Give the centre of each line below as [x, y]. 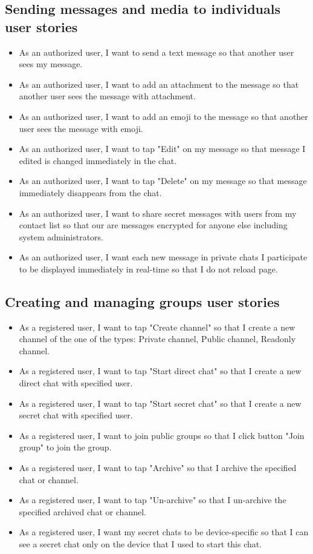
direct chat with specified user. [76, 383]
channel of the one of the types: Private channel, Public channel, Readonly [157, 339]
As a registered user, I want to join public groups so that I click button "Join [162, 435]
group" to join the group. [65, 447]
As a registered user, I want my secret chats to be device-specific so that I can [164, 532]
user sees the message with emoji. [81, 128]
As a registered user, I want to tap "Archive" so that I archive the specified [158, 468]
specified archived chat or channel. [82, 511]
